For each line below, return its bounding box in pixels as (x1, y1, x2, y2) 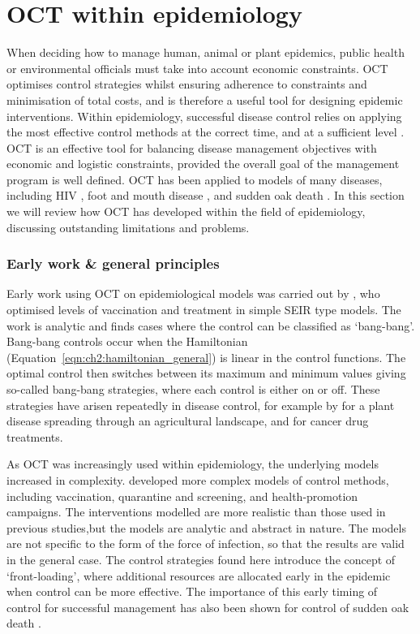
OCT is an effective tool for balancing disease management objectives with (6, 139, 377, 156)
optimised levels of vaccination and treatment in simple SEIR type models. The (6, 301, 401, 318)
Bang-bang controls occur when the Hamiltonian (6, 333, 248, 350)
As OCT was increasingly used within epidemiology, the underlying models (6, 455, 379, 472)
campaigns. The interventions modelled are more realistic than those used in (6, 503, 386, 520)
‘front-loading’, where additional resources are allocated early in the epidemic (6, 567, 391, 584)
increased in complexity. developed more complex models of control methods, (6, 472, 389, 488)
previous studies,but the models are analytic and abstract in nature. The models (6, 519, 406, 536)
